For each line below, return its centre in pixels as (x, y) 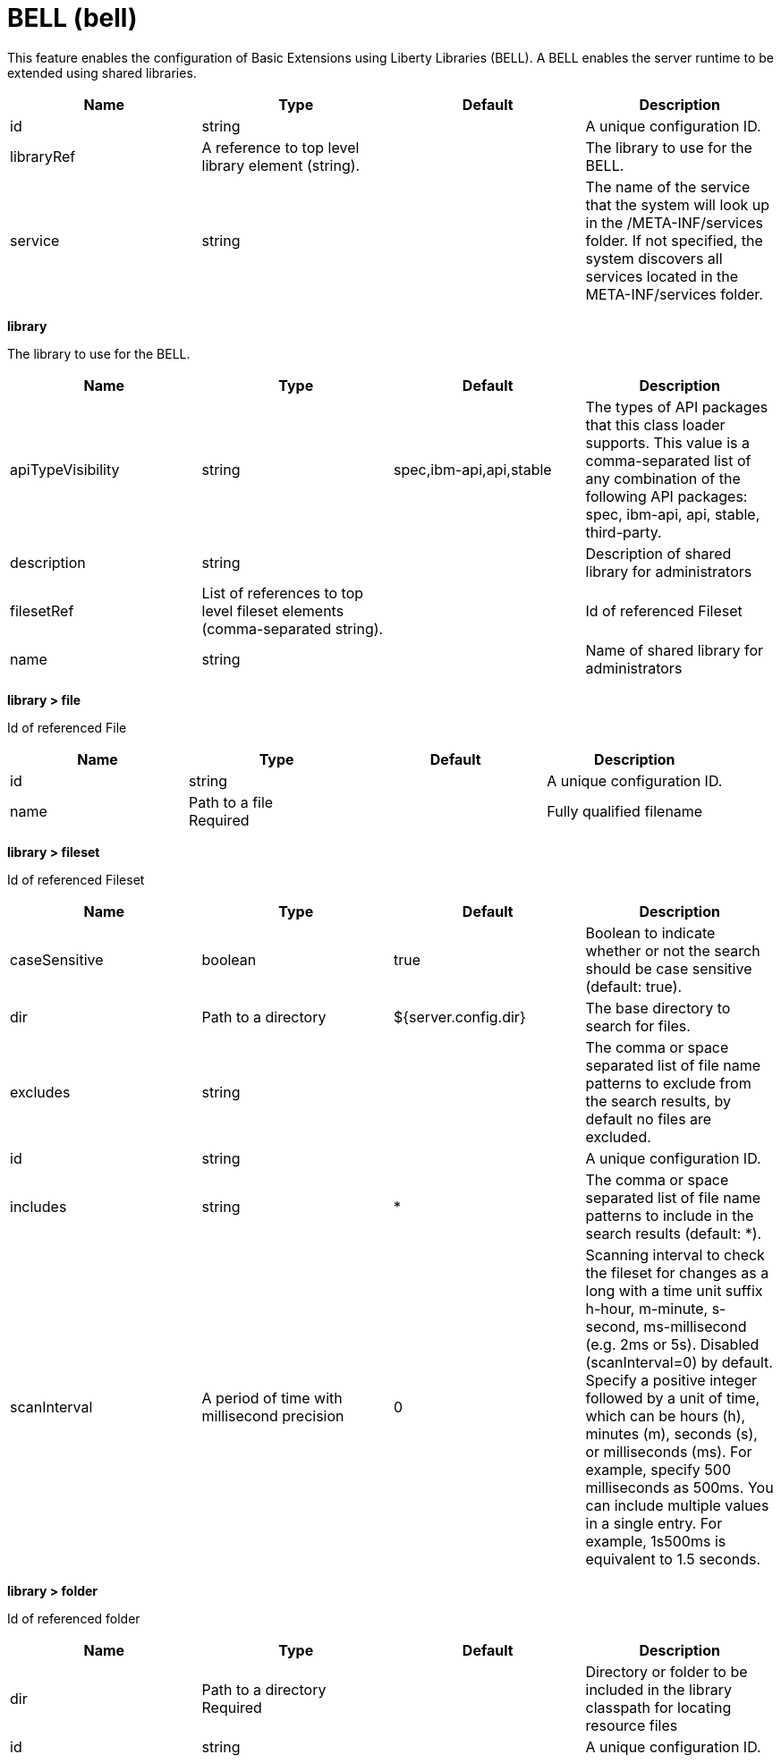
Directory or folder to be (666, 1671)
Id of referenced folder (74, 1618)
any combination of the (663, 478)
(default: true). (634, 986)
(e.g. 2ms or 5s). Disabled (672, 1344)
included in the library (658, 1689)
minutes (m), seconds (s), (671, 1433)
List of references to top (283, 593)
